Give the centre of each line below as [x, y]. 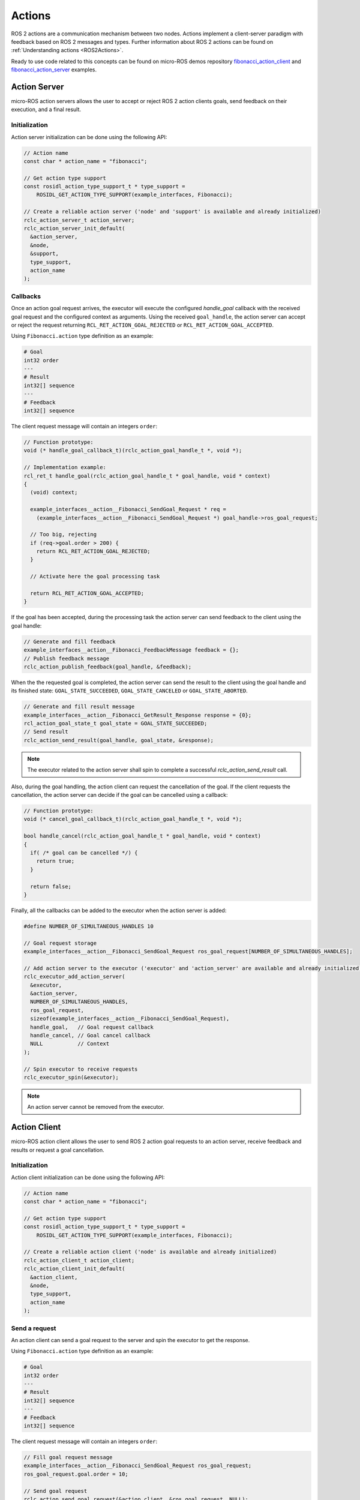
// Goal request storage [60, 943]
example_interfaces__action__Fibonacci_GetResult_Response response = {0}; [138, 715]
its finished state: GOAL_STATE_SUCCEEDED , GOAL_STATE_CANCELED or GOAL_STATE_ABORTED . [130, 691]
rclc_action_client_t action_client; [79, 1260]
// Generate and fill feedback [70, 641]
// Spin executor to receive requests [81, 1069]
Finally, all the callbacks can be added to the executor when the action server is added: [119, 910]
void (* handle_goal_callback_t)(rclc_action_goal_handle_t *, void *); [133, 451]
